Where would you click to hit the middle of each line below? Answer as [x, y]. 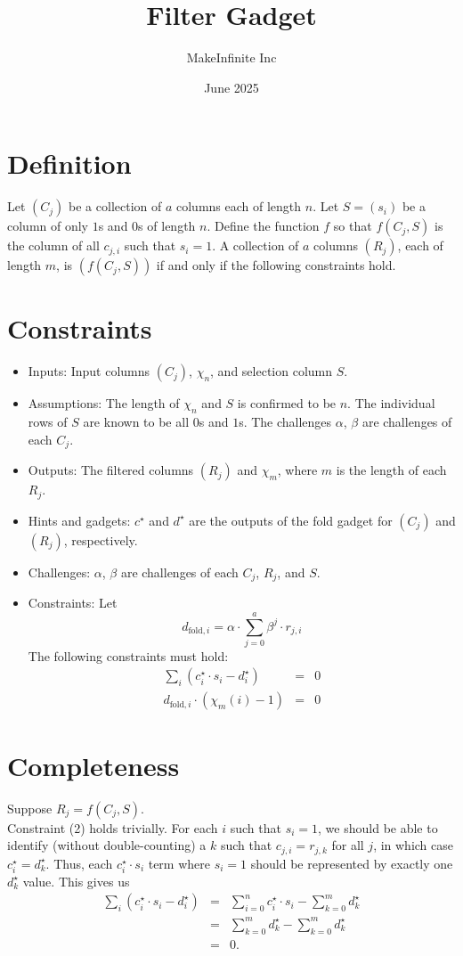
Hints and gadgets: [79, 520]
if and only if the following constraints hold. [276, 265]
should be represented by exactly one [352, 863]
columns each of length [239, 206]
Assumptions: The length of [104, 403]
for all [348, 845]
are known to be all [136, 422]
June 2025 [231, 87]
